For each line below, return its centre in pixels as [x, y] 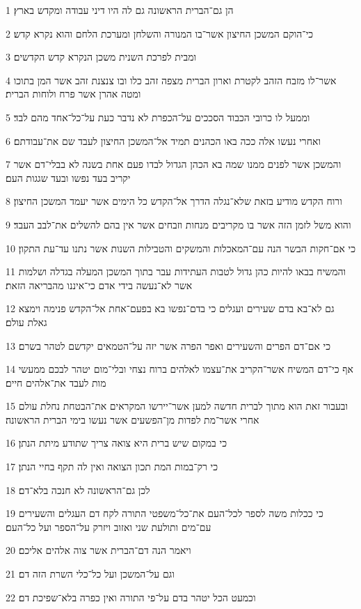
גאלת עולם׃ [26, 322]
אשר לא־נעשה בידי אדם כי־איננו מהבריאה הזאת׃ [99, 285]
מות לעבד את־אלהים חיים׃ [56, 382]
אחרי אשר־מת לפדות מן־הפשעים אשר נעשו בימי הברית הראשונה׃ [133, 419]
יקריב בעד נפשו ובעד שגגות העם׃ [68, 177]
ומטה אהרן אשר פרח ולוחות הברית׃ [73, 94]
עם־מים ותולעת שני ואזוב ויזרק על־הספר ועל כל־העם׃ [109, 526]
